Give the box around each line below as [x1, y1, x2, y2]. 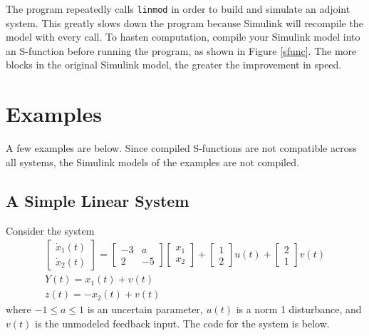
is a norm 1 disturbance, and [236, 302, 362, 317]
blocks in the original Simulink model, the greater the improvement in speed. [6, 57, 342, 72]
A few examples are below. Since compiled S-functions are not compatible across [6, 141, 357, 156]
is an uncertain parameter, [87, 302, 203, 317]
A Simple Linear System [6, 189, 189, 211]
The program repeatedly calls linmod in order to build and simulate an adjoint [6, 1, 350, 16]
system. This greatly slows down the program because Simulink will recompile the [6, 15, 363, 30]
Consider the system [6, 223, 95, 238]
